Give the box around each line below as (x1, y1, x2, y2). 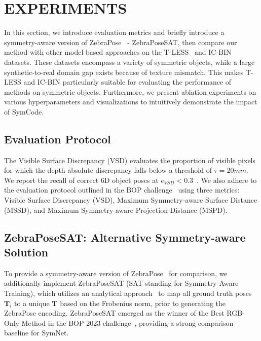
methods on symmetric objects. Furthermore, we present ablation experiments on (4, 86, 256, 97)
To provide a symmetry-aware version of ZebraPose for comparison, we (4, 268, 228, 278)
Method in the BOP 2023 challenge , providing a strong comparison (21, 317, 234, 328)
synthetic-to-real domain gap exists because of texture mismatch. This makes (4, 66, 244, 77)
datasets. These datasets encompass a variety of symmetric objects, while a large (4, 56, 255, 67)
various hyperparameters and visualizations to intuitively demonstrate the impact (4, 96, 257, 107)
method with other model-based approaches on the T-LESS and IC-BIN (4, 47, 232, 57)
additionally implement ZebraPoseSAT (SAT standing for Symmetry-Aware (4, 278, 239, 288)
